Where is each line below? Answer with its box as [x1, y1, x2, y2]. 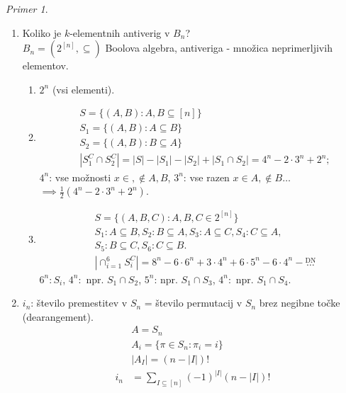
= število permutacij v [144, 295, 242, 310]
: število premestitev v [30, 295, 128, 310]
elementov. [22, 58, 69, 73]
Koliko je [22, 25, 62, 40]
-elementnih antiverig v [69, 25, 170, 40]
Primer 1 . [6, 1, 48, 16]
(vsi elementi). [52, 81, 115, 96]
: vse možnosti [49, 169, 111, 184]
